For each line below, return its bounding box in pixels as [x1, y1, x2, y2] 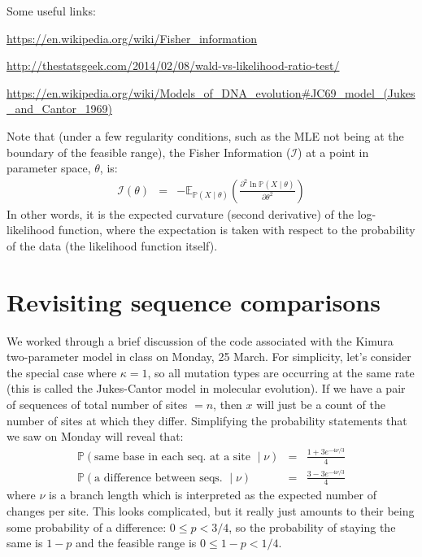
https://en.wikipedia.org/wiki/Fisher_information [7, 29, 258, 46]
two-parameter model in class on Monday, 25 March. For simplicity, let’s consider [7, 348, 411, 365]
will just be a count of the [256, 396, 385, 413]
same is [7, 534, 43, 551]
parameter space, [7, 159, 91, 176]
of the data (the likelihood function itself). [7, 237, 218, 254]
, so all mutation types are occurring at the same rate [147, 363, 415, 381]
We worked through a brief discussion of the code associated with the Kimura [7, 332, 394, 349]
